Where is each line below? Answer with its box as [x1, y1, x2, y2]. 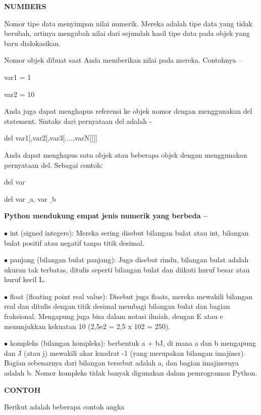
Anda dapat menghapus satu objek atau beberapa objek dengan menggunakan [4, 149, 247, 160]
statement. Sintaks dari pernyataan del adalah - [4, 115, 152, 126]
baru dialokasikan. [4, 37, 61, 48]
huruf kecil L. [4, 274, 45, 285]
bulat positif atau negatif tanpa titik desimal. [4, 237, 144, 248]
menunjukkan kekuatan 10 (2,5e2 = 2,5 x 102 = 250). [4, 320, 171, 331]
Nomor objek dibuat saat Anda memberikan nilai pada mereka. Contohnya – [4, 55, 242, 65]
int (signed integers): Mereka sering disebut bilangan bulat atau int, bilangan [10, 227, 249, 238]
